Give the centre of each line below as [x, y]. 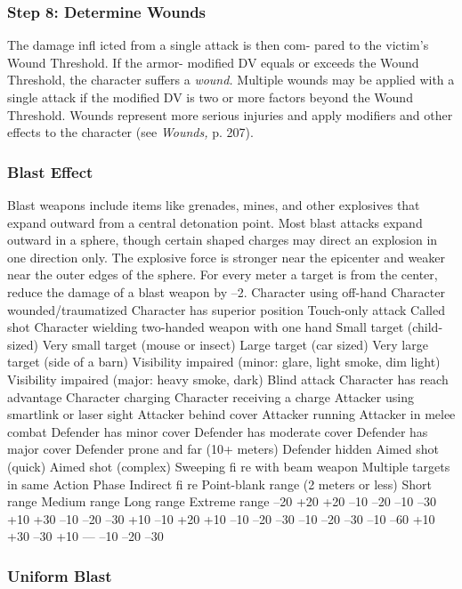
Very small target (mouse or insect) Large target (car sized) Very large [235, 344]
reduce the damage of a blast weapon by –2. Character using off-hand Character [226, 291]
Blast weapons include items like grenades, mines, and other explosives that [214, 205]
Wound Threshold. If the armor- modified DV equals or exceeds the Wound [213, 62]
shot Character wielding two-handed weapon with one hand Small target [206, 327]
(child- [425, 327]
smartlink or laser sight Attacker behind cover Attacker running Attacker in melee [231, 414]
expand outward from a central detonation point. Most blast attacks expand [215, 222]
